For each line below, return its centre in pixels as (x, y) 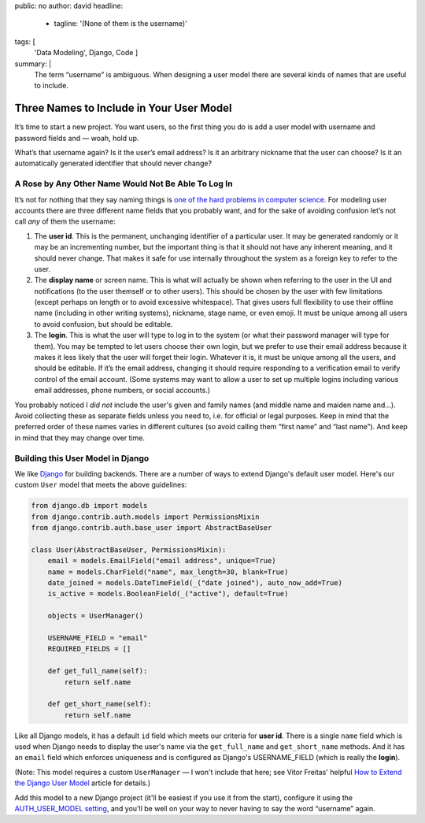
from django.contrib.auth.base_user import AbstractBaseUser (152, 528)
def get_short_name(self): (100, 704)
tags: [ (25, 41)
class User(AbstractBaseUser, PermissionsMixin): (129, 550)
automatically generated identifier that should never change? (113, 163)
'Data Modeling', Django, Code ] (86, 53)
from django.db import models (89, 506)
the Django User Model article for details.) (83, 783)
